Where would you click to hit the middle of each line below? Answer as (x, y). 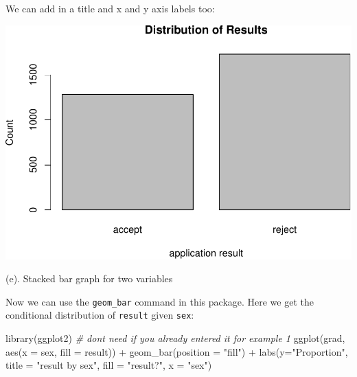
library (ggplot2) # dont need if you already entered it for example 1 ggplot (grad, (175, 338)
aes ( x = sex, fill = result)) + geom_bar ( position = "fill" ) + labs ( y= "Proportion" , (177, 351)
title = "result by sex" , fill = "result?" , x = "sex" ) (109, 365)
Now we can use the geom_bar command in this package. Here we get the (160, 301)
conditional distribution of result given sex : (100, 315)
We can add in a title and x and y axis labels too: (110, 8)
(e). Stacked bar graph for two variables (89, 278)
